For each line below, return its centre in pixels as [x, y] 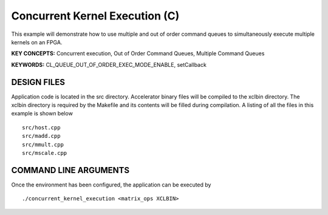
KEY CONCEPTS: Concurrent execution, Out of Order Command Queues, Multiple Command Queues [138, 53]
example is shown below [42, 114]
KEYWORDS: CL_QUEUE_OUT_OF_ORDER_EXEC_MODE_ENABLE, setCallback [109, 64]
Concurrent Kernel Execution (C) [95, 16]
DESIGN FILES [38, 82]
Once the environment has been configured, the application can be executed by [111, 185]
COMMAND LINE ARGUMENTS [70, 170]
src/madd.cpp [41, 136]
